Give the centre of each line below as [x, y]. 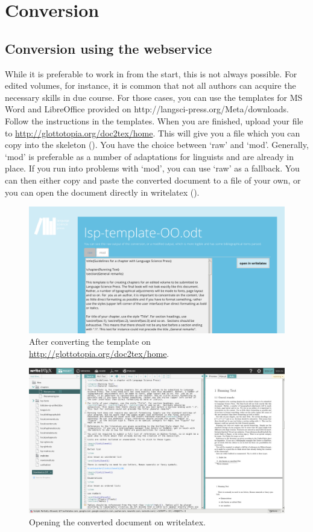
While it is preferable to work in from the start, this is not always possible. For [151, 73]
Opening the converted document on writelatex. [117, 521]
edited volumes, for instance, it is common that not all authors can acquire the [150, 85]
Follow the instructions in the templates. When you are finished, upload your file [154, 120]
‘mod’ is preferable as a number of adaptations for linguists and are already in [149, 156]
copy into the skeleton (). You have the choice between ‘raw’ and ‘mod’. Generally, [157, 145]
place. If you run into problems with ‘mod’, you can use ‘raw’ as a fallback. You [152, 168]
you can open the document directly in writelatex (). [102, 192]
